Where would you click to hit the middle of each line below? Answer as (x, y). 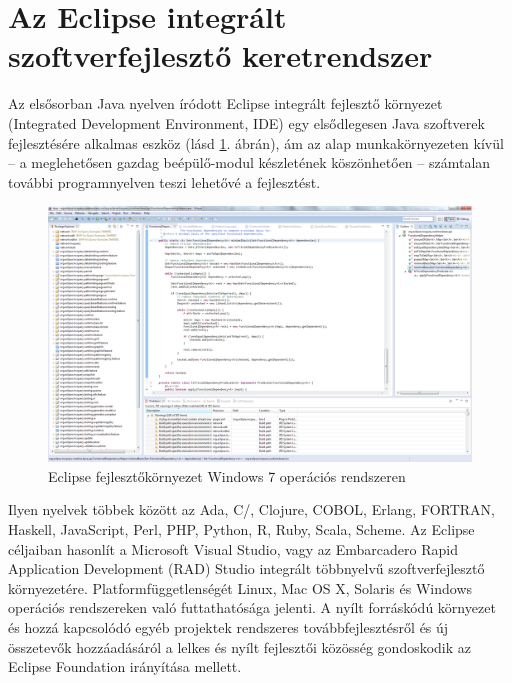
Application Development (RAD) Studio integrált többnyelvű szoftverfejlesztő (246, 568)
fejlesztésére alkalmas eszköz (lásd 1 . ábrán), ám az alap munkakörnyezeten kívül (256, 142)
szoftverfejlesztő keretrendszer (220, 55)
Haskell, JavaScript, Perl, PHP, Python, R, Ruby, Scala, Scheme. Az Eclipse (241, 528)
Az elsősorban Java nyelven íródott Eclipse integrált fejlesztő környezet (225, 103)
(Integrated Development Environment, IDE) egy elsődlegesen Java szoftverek (246, 122)
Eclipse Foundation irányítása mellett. (125, 666)
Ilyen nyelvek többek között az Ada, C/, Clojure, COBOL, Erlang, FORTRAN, (251, 509)
